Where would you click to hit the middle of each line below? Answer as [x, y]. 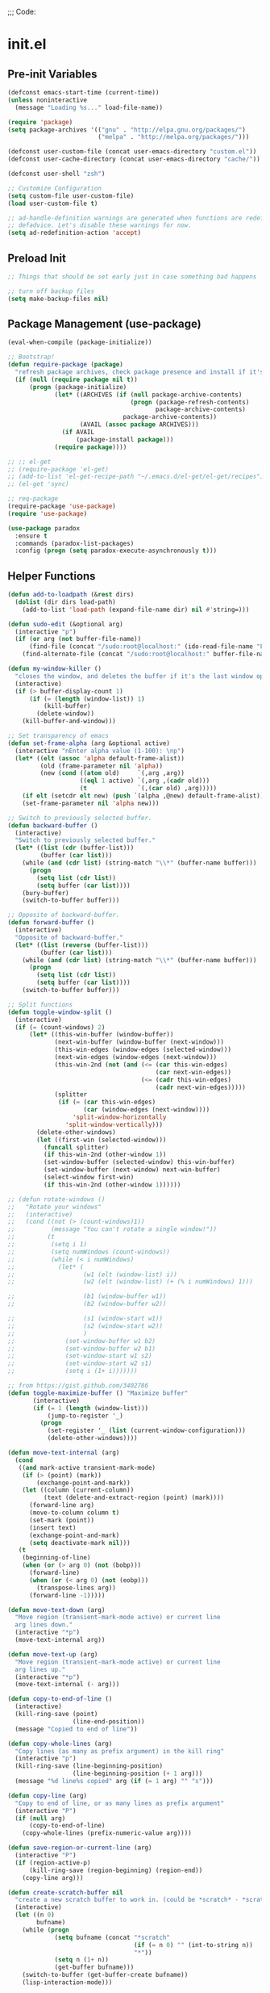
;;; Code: [22, 12]
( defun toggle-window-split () [60, 1012]
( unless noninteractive [48, 100]
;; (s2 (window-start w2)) [85, 1326]
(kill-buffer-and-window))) [69, 722]
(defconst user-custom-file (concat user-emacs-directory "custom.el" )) [132, 152]
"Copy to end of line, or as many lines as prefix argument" [120, 1803]
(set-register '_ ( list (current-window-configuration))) [147, 1431]
